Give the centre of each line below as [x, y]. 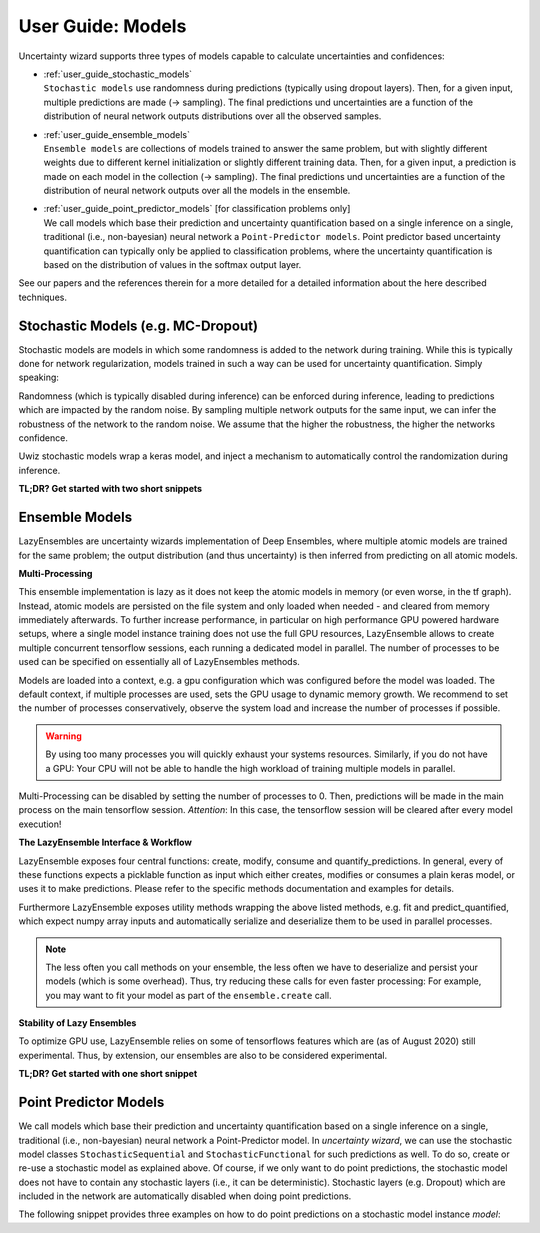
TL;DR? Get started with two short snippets [110, 489]
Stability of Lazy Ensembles [77, 1023]
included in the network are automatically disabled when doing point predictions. [185, 1196]
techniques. [42, 297]
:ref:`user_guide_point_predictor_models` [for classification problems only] [197, 209]
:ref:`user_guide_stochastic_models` [118, 74]
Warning [63, 736]
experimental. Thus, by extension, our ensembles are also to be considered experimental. [203, 1055]
